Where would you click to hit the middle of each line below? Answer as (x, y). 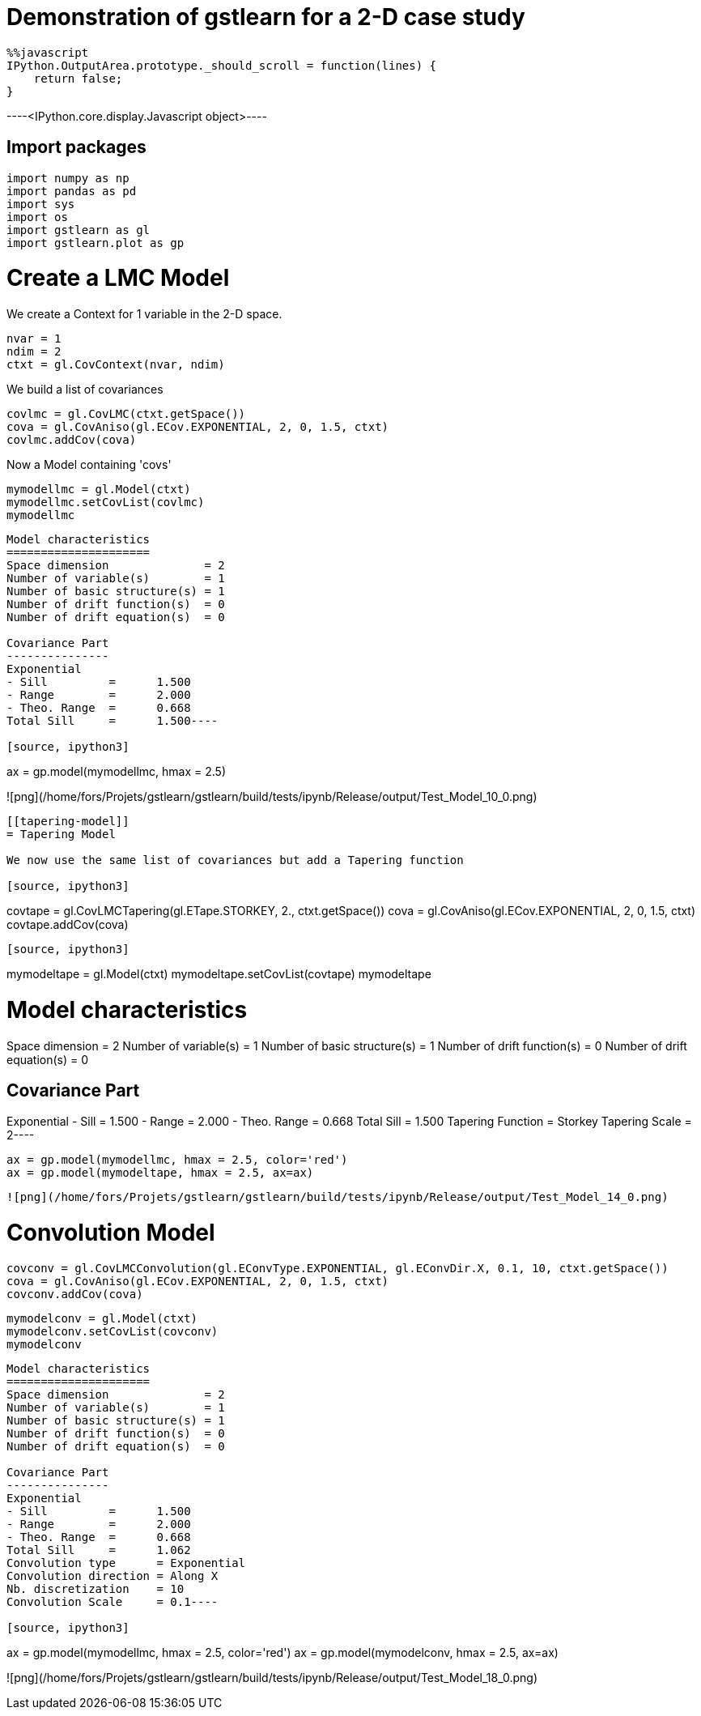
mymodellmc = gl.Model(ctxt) (99, 490)
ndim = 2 (34, 352)
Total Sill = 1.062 (99, 1550)
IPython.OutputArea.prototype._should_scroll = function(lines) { (222, 65)
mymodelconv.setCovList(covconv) (113, 1331)
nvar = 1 (34, 339)
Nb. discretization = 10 (96, 1588)
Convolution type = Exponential (126, 1563)
